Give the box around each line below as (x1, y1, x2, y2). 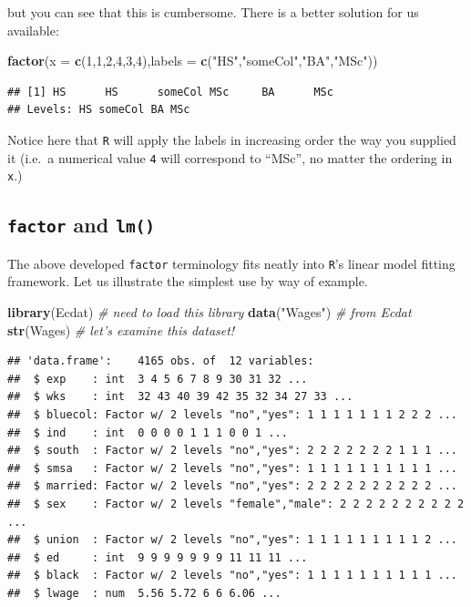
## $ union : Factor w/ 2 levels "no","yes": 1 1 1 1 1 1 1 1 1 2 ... (7, 533, 457, 547)
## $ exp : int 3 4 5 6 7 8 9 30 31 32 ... (7, 372, 308, 386)
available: (7, 20, 59, 39)
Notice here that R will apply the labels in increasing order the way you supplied (7, 129, 456, 149)
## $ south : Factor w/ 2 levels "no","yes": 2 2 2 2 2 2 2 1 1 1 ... (7, 444, 457, 458)
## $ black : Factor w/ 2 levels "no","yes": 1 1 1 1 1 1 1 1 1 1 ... (7, 569, 457, 582)
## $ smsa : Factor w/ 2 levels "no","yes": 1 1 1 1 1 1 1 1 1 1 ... (7, 461, 457, 475)
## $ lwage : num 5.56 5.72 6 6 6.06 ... (7, 586, 282, 600)
